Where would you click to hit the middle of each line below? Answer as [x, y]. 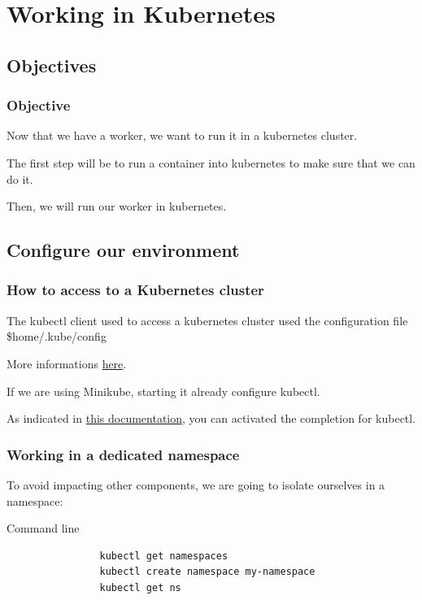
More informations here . [67, 363]
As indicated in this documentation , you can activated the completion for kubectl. [211, 418]
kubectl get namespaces [164, 556]
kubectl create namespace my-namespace [207, 572]
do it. [20, 178]
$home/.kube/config [57, 336]
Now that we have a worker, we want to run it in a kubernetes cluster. [182, 135]
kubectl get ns [140, 587]
